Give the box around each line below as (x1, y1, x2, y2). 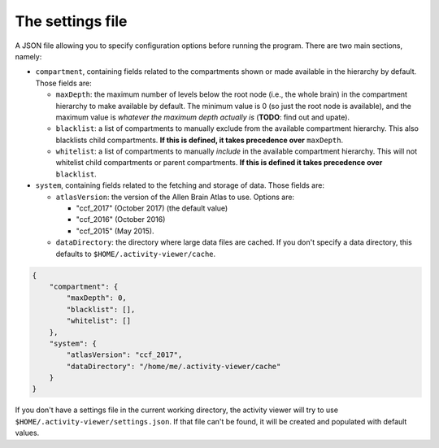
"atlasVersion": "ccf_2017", (66, 350, 183, 359)
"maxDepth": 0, (66, 294, 128, 302)
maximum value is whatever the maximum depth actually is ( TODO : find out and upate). (55, 112, 350, 122)
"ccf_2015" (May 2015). (76, 226, 154, 236)
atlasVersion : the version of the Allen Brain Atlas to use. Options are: (55, 192, 295, 202)
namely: (15, 51, 42, 61)
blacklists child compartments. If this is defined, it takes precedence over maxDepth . (55, 135, 344, 145)
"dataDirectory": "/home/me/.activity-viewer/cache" (66, 362, 281, 371)
